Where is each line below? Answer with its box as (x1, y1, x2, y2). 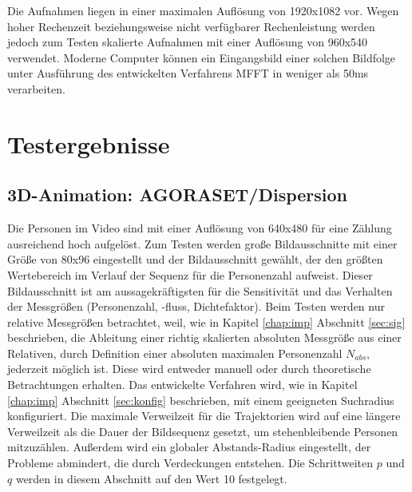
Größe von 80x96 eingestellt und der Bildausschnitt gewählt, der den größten (7, 251, 383, 268)
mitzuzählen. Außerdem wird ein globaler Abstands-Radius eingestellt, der (7, 438, 371, 455)
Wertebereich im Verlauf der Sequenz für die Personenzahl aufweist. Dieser (7, 266, 373, 283)
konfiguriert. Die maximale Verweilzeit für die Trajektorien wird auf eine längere (7, 407, 401, 424)
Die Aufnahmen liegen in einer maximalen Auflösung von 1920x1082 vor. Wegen (7, 2, 399, 18)
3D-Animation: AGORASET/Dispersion (7, 182, 348, 207)
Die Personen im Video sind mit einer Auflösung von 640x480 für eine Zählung (7, 220, 392, 236)
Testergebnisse (7, 127, 170, 160)
